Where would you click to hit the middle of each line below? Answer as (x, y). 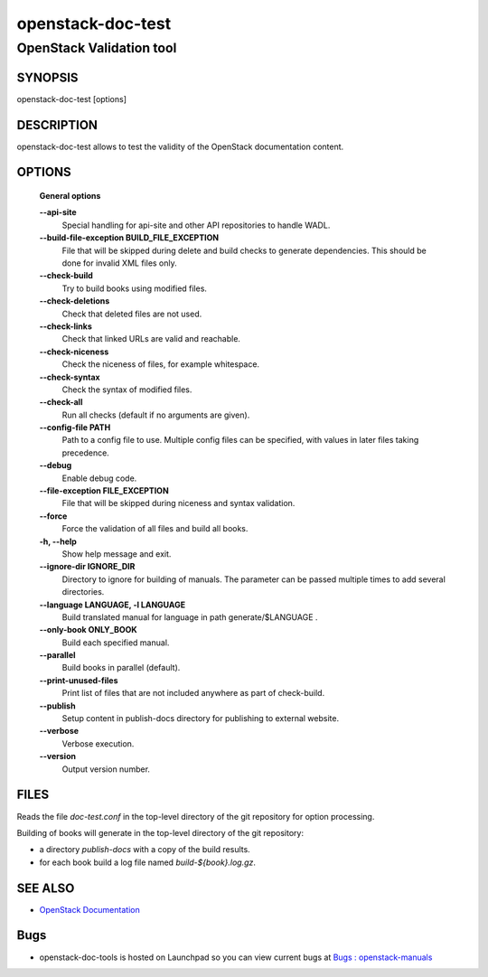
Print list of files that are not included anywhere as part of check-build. (193, 693)
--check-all (61, 402)
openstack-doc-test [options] (71, 99)
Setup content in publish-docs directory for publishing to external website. (200, 719)
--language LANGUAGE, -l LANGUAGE (112, 605)
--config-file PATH (75, 427)
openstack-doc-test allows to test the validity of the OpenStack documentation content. (180, 146)
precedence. (86, 453)
